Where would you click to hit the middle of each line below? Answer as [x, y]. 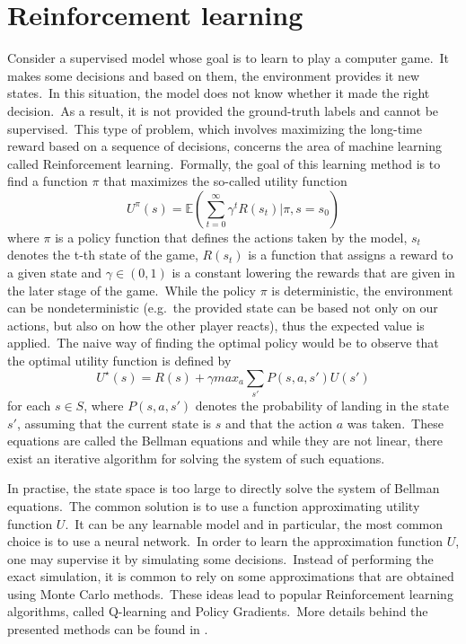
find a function [48, 181]
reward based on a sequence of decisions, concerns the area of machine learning [224, 146]
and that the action [279, 423]
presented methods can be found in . [108, 629]
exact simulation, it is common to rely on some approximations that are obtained [231, 576]
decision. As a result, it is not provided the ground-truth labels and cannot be [223, 110]
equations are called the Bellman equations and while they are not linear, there [225, 441]
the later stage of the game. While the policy [132, 290]
